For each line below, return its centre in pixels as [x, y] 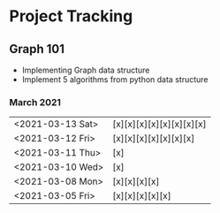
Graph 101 [37, 49]
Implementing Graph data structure [86, 70]
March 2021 [35, 102]
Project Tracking [71, 16]
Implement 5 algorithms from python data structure [115, 80]
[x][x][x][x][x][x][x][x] [159, 124]
